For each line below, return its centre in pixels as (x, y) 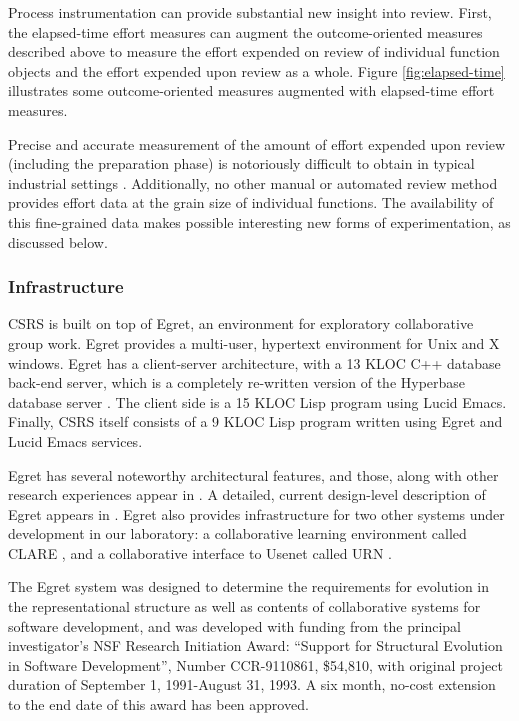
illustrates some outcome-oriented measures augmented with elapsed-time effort (251, 90)
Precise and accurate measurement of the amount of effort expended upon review (257, 143)
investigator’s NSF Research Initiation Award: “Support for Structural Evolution (255, 645)
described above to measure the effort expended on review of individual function (254, 51)
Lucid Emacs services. (75, 440)
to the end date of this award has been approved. (158, 704)
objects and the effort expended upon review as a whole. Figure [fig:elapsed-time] (256, 70)
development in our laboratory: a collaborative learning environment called (237, 533)
